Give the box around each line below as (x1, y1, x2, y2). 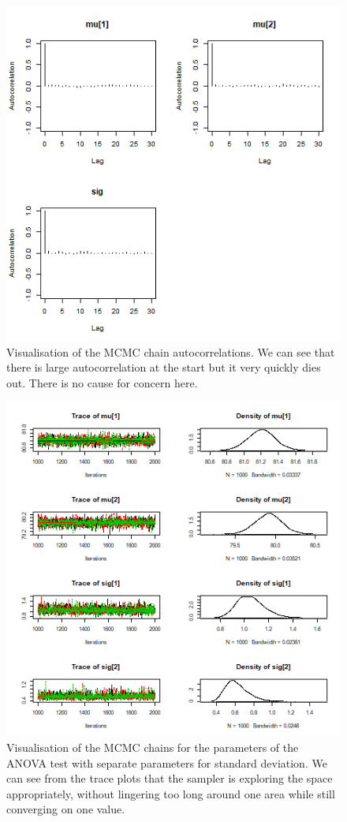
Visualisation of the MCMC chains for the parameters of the (6, 738, 299, 755)
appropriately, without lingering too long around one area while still (6, 785, 335, 801)
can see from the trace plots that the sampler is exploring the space (6, 770, 333, 787)
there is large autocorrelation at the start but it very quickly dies (6, 359, 321, 376)
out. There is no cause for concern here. (6, 374, 198, 390)
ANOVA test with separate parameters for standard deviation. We (6, 754, 327, 771)
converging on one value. (6, 801, 125, 817)
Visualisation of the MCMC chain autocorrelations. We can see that (6, 343, 335, 360)
